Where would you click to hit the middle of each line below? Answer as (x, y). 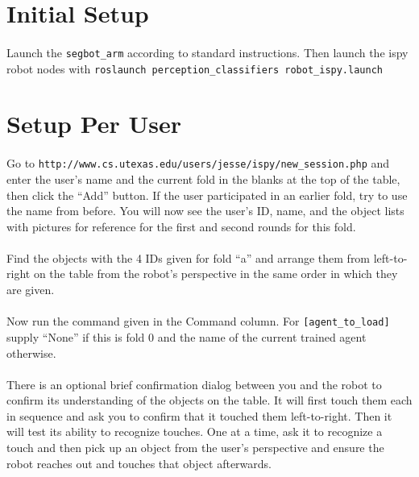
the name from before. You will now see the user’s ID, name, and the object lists (205, 211)
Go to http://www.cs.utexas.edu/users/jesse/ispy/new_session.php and (198, 163)
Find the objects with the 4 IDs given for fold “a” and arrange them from (189, 257)
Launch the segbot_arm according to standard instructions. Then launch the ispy (207, 52)
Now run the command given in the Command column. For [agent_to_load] (198, 321)
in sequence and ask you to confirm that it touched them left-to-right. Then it (199, 415)
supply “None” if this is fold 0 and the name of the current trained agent (187, 336)
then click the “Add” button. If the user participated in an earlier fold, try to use (207, 195)
